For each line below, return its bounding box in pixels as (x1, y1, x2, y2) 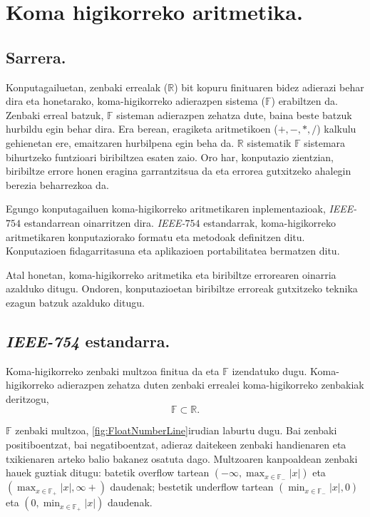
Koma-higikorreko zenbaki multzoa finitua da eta (6, 363, 220, 378)
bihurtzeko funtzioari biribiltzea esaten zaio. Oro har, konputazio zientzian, (6, 149, 334, 164)
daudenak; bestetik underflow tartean (110, 479, 274, 494)
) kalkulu (317, 121, 356, 136)
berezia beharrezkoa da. (6, 177, 109, 192)
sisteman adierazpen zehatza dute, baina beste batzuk (116, 107, 352, 122)
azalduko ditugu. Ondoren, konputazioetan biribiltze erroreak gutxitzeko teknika (6, 281, 358, 296)
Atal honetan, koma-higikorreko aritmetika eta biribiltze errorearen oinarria (6, 267, 336, 282)
